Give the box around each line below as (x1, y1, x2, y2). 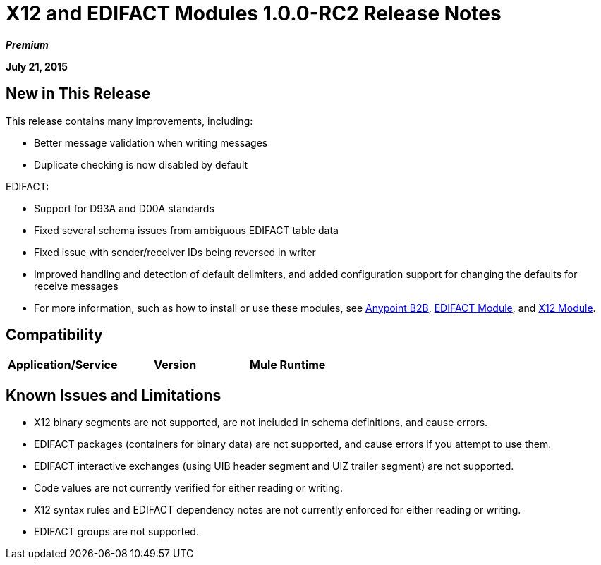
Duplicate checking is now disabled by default (34, 158, 248, 171)
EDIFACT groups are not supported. (34, 525, 199, 538)
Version (154, 358, 197, 372)
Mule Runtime (250, 358, 326, 372)
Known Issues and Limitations (6, 386, 221, 404)
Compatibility (6, 326, 103, 344)
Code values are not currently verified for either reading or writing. (34, 482, 344, 494)
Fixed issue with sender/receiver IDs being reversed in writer (34, 245, 316, 258)
